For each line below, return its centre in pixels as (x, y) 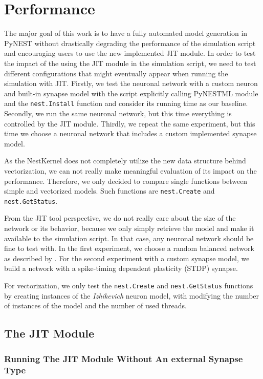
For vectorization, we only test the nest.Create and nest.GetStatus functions (129, 285)
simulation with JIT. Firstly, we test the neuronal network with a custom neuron (131, 83)
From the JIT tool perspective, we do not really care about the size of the (120, 218)
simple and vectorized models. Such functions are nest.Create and (109, 191)
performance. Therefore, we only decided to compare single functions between (126, 181)
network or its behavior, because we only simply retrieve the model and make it (129, 228)
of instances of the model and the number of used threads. (95, 306)
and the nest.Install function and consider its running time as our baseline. (126, 103)
